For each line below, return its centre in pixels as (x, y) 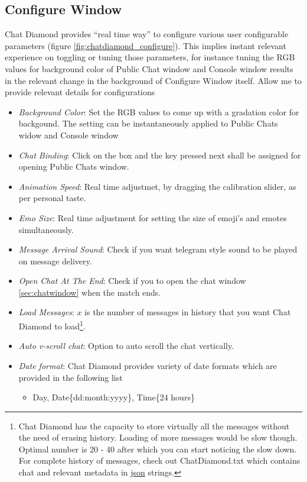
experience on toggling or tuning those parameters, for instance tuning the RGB (150, 57)
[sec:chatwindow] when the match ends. (90, 292)
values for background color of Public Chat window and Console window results (149, 68)
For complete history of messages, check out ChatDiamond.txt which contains (159, 460)
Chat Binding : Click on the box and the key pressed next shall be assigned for (160, 155)
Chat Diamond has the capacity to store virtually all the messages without (154, 426)
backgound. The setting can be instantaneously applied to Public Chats (148, 123)
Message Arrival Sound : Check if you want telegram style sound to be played (158, 249)
